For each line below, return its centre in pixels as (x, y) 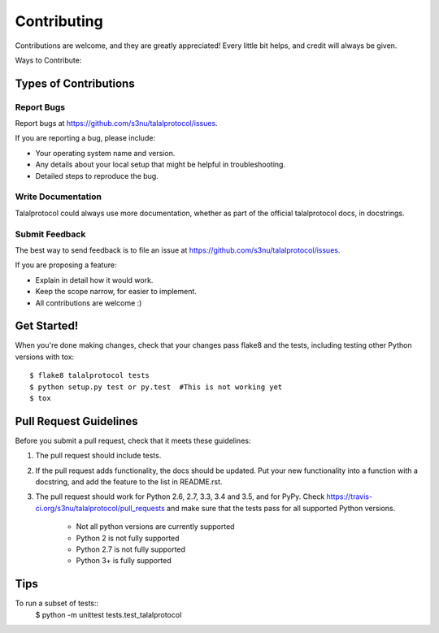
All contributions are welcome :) (89, 303)
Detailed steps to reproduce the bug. (97, 176)
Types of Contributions (75, 83)
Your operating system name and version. (105, 153)
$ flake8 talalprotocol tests (90, 375)
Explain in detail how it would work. (94, 280)
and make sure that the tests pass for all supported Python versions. (281, 508)
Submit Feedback (50, 234)
